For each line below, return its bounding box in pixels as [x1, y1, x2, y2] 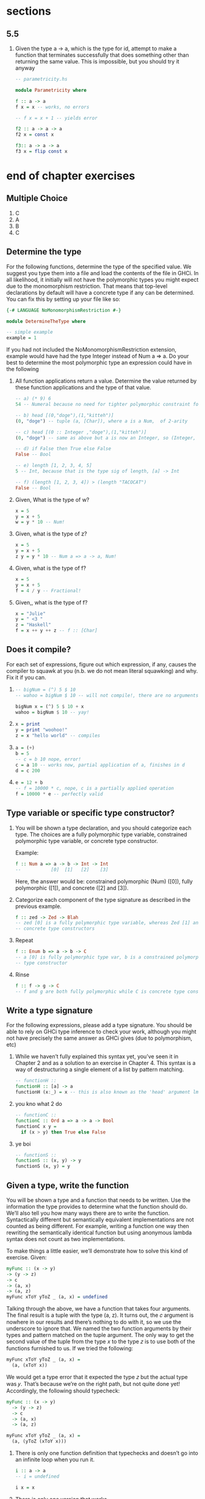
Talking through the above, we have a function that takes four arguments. [6, 1305, 191, 1313]
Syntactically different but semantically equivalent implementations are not [6, 1215, 194, 1223]
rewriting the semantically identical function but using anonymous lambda [6, 1229, 192, 1236]
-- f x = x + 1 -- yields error [15, 115, 98, 121]
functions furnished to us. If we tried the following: [6, 1345, 134, 1352]
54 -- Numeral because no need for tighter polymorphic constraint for [15, 402, 201, 408]
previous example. [15, 902, 62, 910]
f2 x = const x [15, 131, 54, 138]
